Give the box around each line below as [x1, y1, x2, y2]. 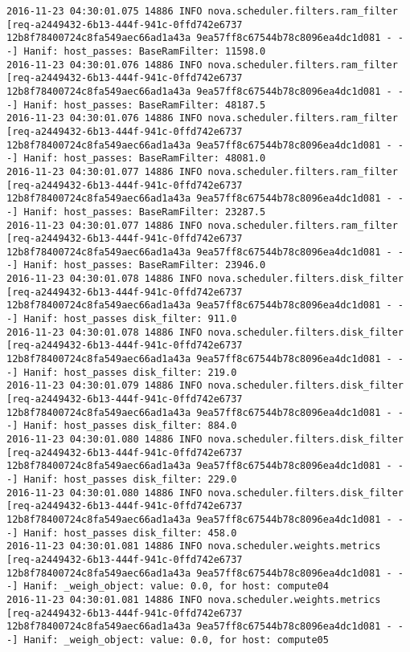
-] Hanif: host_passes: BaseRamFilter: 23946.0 [6, 259, 266, 271]
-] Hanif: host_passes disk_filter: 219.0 [6, 366, 237, 378]
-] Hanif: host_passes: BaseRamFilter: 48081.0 [6, 153, 266, 165]
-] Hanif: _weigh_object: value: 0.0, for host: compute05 [6, 634, 329, 646]
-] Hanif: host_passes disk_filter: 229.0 [6, 473, 237, 485]
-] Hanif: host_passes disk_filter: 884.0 [6, 420, 237, 432]
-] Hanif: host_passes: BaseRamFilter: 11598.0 [6, 45, 266, 57]
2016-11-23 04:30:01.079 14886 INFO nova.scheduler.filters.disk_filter [6, 380, 404, 392]
